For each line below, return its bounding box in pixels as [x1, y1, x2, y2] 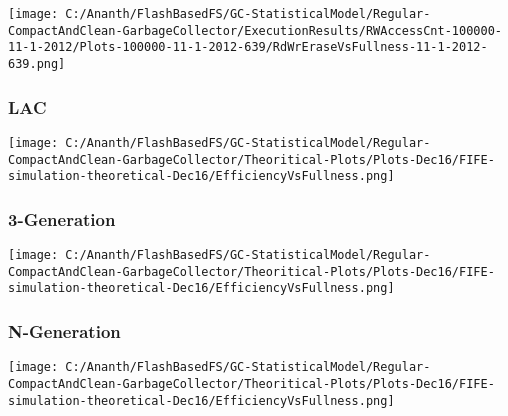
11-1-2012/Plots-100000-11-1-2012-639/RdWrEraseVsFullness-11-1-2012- [8, 40, 488, 55]
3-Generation [8, 206, 116, 231]
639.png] [8, 56, 66, 71]
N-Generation [8, 318, 121, 343]
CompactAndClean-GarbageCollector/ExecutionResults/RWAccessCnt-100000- [8, 23, 502, 38]
